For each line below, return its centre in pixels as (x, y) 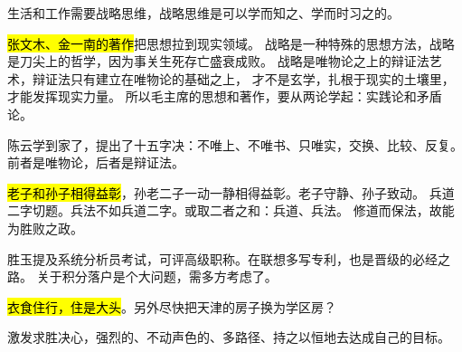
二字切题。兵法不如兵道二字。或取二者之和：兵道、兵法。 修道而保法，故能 (231, 210)
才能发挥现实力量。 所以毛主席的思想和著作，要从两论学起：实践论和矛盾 (225, 96)
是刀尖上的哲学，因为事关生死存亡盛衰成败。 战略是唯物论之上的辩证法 (218, 61)
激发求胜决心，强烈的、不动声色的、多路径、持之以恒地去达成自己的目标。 (229, 337)
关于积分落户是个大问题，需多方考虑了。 (157, 276)
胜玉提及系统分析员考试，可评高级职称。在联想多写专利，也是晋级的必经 (222, 258)
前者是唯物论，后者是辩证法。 (96, 162)
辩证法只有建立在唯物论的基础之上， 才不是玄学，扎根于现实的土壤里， (243, 78)
